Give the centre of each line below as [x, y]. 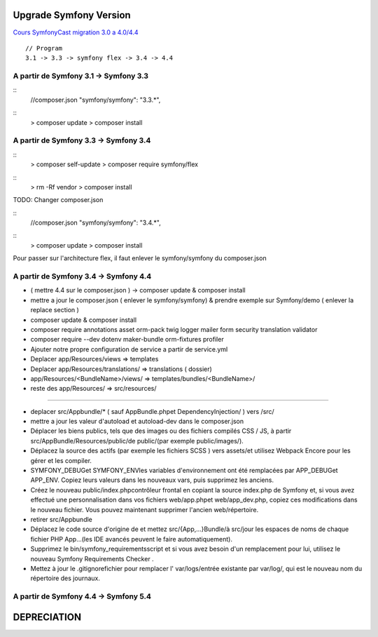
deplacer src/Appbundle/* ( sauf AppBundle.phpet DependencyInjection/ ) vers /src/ [152, 411]
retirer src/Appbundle [61, 519]
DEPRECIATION [47, 617]
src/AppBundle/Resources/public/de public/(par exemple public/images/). [137, 441]
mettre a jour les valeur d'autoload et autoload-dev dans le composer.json [137, 422]
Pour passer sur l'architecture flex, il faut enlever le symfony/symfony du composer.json [140, 258]
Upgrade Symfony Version [72, 15]
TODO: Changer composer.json [58, 200]
